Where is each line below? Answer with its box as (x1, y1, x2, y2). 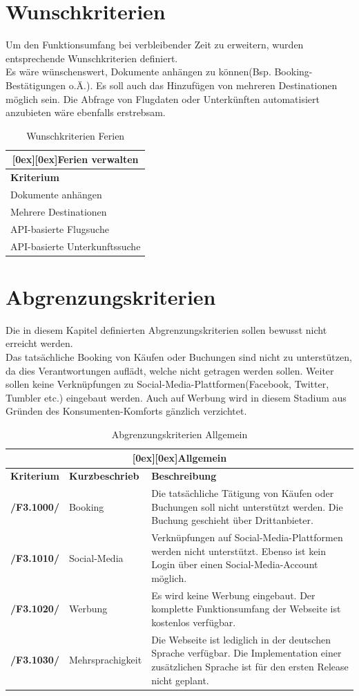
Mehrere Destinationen (10, 204, 107, 218)
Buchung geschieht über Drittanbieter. (151, 513, 313, 527)
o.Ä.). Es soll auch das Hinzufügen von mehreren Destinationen (68, 77, 338, 92)
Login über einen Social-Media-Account (151, 557, 318, 572)
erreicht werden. (6, 336, 73, 350)
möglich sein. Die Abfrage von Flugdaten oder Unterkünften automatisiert (6, 91, 320, 106)
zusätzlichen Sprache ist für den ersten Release (151, 659, 349, 674)
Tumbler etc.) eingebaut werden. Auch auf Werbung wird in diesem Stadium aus (6, 390, 347, 404)
